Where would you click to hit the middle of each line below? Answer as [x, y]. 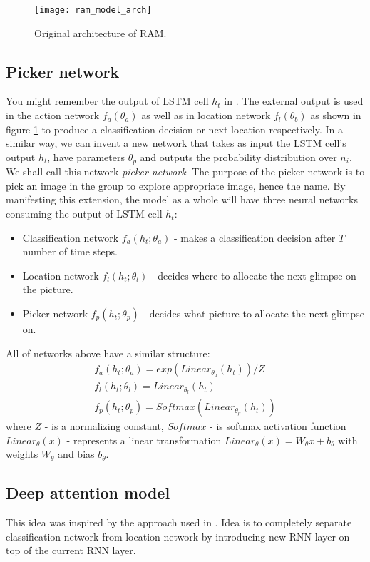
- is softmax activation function [278, 426]
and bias [76, 454]
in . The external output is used [294, 101]
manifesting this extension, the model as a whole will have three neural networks [182, 199]
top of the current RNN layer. [71, 550]
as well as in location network [206, 115]
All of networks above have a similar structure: [108, 353]
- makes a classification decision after [255, 237]
